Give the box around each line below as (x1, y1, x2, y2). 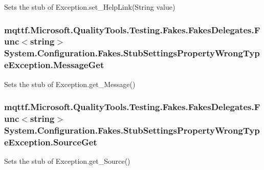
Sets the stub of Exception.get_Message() (4, 78, 136, 89)
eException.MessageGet (4, 58, 104, 71)
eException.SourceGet (4, 135, 97, 148)
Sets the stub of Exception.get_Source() (4, 156, 130, 166)
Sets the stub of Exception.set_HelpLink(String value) (4, 2, 175, 12)
